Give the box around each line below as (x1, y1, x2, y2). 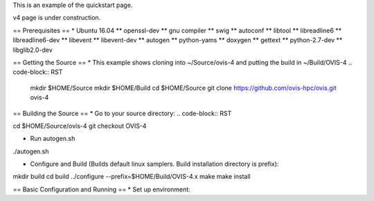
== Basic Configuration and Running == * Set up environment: (12, 185, 190, 193)
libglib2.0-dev (12, 46, 53, 54)
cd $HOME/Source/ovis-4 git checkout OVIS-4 (12, 122, 147, 130)
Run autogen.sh (30, 135, 75, 143)
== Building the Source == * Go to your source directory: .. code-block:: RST (12, 109, 232, 117)
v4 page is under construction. (12, 14, 101, 22)
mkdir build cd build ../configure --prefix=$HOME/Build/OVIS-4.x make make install (12, 173, 251, 181)
